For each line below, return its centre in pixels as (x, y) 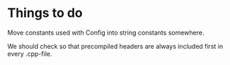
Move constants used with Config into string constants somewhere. (106, 32)
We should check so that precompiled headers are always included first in (115, 46)
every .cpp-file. (30, 54)
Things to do (45, 13)
